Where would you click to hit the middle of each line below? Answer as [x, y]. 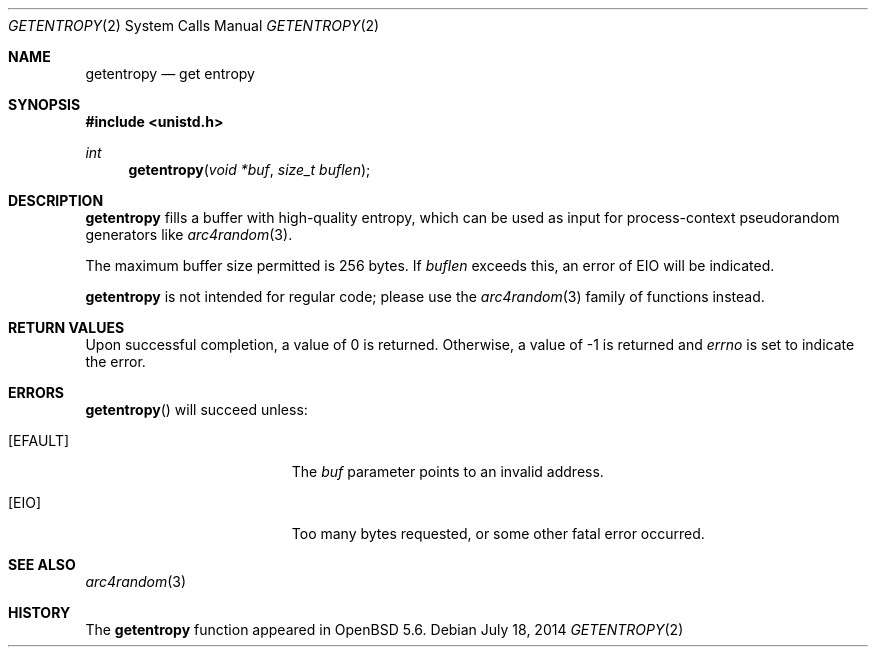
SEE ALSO [42, 564]
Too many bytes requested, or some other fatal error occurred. [498, 533]
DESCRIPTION [56, 200]
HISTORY [39, 612]
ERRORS [36, 392]
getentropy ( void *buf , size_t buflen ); [249, 169]
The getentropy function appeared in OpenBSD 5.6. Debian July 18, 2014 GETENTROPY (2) [384, 629]
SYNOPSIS [44, 104]
